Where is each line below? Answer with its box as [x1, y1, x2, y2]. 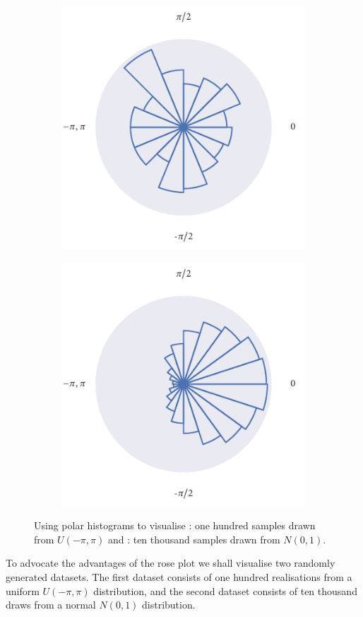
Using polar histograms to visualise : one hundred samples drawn [34, 518, 316, 533]
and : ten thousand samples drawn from [107, 531, 280, 546]
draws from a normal [6, 597, 96, 612]
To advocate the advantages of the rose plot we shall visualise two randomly [6, 555, 335, 570]
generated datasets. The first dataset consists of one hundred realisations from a [6, 569, 352, 584]
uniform [6, 583, 40, 598]
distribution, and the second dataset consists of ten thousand [93, 583, 357, 598]
